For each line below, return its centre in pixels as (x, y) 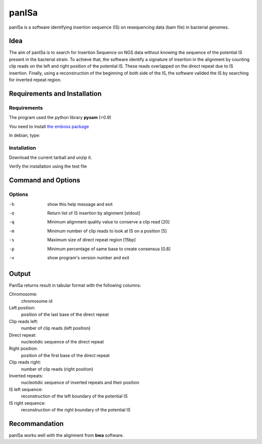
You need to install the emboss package (49, 126)
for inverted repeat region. (35, 80)
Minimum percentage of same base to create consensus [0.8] (109, 249)
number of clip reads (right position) (57, 369)
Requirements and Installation (55, 94)
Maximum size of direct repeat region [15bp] (91, 240)
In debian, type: (25, 135)
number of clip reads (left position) (56, 328)
